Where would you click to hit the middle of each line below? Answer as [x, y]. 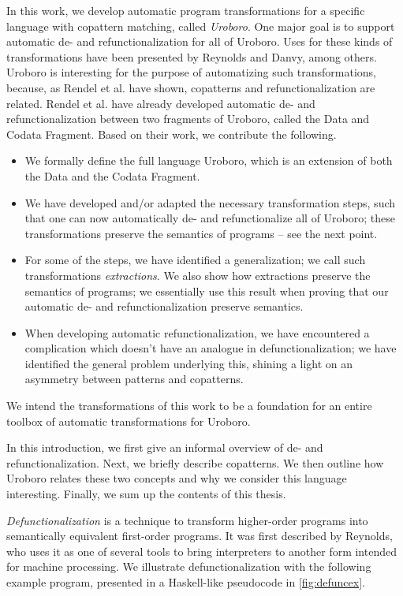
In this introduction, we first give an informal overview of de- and [165, 447]
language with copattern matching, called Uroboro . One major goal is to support [201, 26]
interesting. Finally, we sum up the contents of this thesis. [146, 494]
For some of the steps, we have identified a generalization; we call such [195, 260]
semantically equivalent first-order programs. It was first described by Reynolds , [200, 536]
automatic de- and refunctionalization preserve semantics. [164, 306]
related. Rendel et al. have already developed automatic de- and [161, 103]
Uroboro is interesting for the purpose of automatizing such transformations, [191, 72]
